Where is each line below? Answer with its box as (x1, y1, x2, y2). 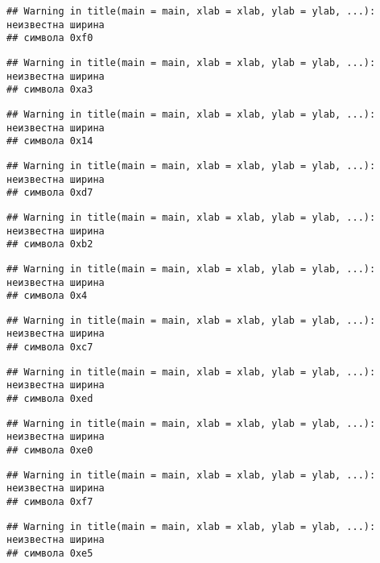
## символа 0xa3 (6, 84, 93, 96)
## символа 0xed (6, 393, 93, 405)
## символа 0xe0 (6, 445, 93, 457)
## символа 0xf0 (6, 32, 93, 44)
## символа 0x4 (6, 290, 88, 302)
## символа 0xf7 (6, 496, 93, 508)
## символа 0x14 (6, 135, 93, 147)
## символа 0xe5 (6, 548, 93, 559)
